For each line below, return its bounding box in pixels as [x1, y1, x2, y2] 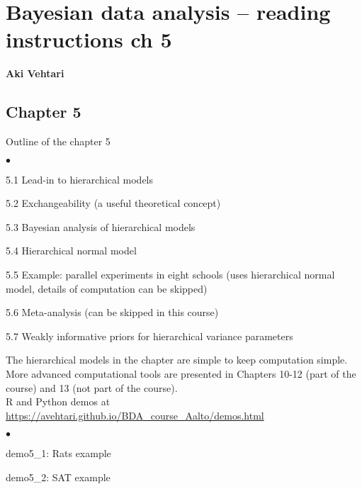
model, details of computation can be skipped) [6, 281, 208, 296]
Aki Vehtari [6, 66, 64, 81]
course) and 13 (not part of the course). [6, 380, 178, 395]
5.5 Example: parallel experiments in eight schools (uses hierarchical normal [6, 267, 335, 282]
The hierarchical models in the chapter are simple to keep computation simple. [6, 352, 348, 367]
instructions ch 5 [6, 25, 172, 54]
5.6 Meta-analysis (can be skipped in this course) [6, 305, 219, 320]
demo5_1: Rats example [6, 446, 111, 461]
